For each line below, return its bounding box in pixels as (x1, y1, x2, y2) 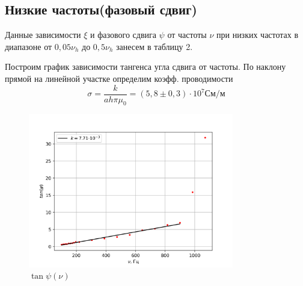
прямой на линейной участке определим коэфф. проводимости (5, 72, 233, 84)
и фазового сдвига (90, 28, 156, 41)
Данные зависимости (5, 28, 81, 41)
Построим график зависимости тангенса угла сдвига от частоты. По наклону (5, 60, 286, 73)
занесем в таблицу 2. (116, 40, 193, 52)
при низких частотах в (216, 28, 299, 41)
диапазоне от (5, 40, 52, 52)
